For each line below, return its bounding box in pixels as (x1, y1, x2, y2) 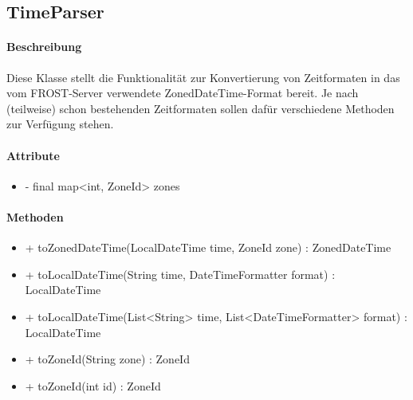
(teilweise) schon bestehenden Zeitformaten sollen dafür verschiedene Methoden (6, 100, 395, 116)
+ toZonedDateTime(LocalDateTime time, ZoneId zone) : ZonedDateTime (25, 239, 391, 256)
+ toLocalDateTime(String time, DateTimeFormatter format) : (25, 265, 336, 282)
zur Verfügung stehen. (6, 116, 114, 132)
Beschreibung (6, 38, 82, 55)
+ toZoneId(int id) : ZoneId (25, 377, 161, 394)
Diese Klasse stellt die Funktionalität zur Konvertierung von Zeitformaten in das (6, 69, 400, 85)
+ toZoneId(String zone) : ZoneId (25, 351, 190, 367)
